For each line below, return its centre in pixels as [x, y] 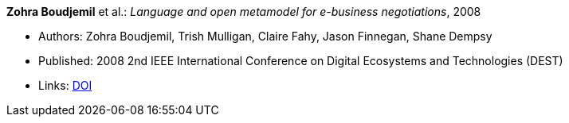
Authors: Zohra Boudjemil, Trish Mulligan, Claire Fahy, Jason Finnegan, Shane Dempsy [265, 36]
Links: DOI [65, 85]
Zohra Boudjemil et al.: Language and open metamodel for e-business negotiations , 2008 [244, 12]
